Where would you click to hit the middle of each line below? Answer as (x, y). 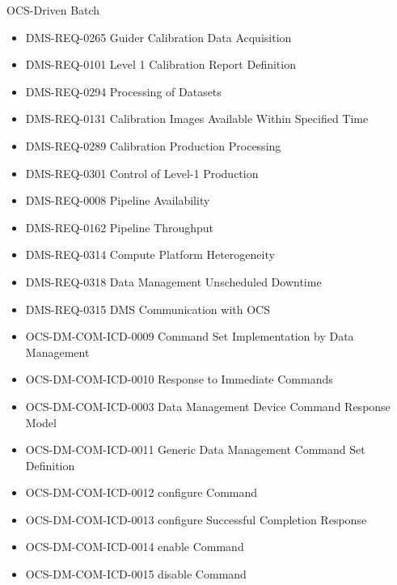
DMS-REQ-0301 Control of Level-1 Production (142, 173)
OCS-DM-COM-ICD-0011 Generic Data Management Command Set (195, 449)
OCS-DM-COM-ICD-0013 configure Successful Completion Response (196, 519)
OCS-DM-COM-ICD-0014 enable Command (135, 547)
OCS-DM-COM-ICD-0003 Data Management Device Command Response (208, 406)
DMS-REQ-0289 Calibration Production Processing (153, 145)
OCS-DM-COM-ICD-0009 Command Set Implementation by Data (190, 336)
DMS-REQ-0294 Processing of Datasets (123, 91)
